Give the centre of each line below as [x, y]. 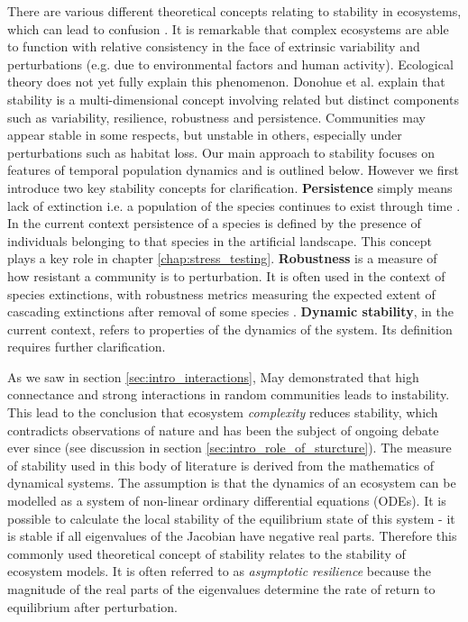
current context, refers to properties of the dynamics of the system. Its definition [230, 329]
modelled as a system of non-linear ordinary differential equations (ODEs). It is [227, 501]
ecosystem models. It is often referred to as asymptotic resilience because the [220, 571]
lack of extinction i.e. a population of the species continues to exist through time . [234, 205]
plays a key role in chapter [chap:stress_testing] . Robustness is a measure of [222, 258]
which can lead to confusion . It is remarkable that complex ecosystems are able [228, 28]
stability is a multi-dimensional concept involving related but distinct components [233, 99]
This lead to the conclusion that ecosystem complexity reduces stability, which [223, 412]
